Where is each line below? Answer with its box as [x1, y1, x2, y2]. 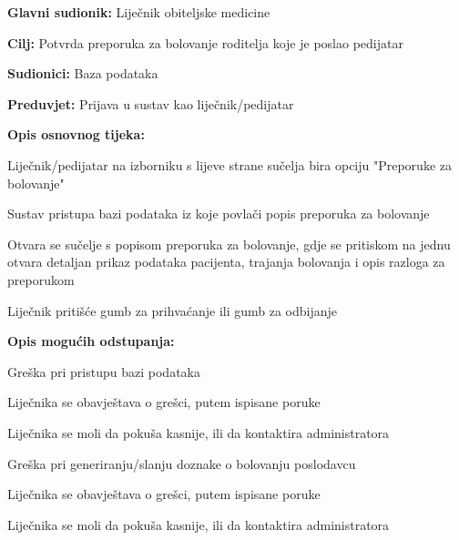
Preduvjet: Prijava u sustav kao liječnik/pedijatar [7, 94, 294, 113]
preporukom [7, 270, 75, 289]
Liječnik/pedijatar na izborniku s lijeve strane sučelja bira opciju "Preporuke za [7, 155, 452, 174]
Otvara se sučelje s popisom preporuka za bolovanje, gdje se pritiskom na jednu [7, 234, 451, 253]
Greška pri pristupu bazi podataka [7, 362, 200, 381]
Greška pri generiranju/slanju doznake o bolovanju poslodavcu [7, 453, 356, 473]
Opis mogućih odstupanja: [7, 331, 175, 351]
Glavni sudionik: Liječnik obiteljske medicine [7, 3, 270, 21]
